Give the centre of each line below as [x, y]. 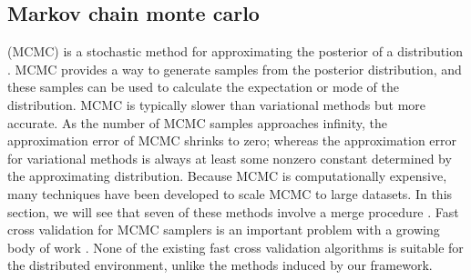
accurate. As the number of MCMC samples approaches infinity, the [197, 122]
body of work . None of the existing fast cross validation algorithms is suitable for [235, 247]
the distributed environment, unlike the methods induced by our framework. [220, 265]
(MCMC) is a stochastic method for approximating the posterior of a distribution [235, 51]
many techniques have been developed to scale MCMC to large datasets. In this [230, 193]
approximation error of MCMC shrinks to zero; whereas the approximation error [232, 140]
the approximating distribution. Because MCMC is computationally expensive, [227, 176]
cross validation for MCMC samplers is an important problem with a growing [224, 230]
